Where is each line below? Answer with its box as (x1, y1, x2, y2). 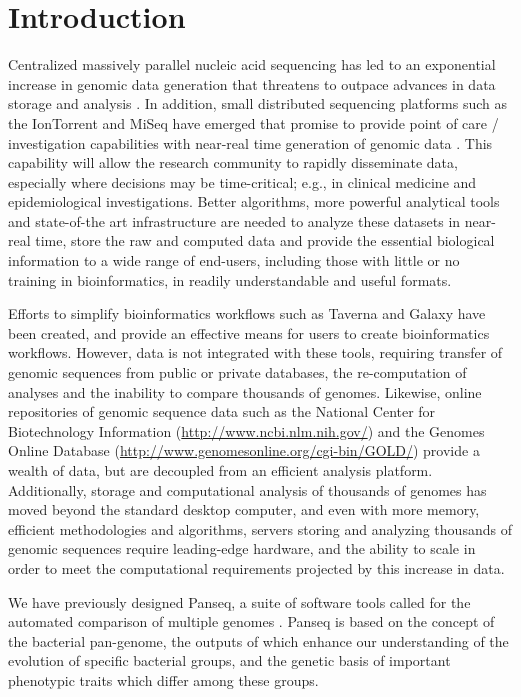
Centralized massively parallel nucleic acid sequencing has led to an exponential (8, 54, 496, 75)
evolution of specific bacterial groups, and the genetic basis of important (8, 650, 451, 671)
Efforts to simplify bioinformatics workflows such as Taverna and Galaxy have (8, 303, 486, 324)
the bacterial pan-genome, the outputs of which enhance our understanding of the (8, 630, 509, 651)
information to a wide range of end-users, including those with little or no (8, 250, 460, 271)
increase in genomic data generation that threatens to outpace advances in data (8, 73, 496, 94)
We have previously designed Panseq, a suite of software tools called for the (8, 591, 471, 612)
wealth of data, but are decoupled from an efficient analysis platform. (8, 460, 433, 480)
